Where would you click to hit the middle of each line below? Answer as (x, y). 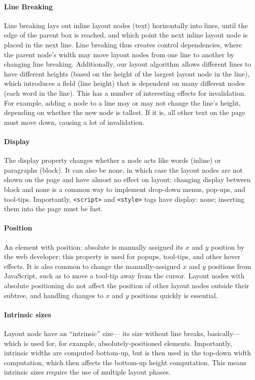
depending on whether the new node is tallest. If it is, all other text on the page (125, 112)
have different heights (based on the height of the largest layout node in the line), (127, 73)
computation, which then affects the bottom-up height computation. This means (125, 362)
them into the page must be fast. (53, 209)
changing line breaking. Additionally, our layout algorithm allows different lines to (128, 64)
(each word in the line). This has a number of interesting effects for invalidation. (125, 93)
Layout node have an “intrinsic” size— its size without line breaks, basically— (122, 333)
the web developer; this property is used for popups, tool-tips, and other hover (122, 256)
